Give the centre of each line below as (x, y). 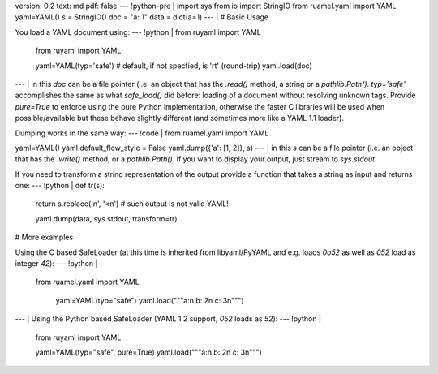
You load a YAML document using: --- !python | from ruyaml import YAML (138, 32)
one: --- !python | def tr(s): (60, 186)
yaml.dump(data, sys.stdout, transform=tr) (106, 218)
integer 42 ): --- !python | (56, 264)
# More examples (44, 237)
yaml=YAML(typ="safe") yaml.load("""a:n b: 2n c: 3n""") (150, 300)
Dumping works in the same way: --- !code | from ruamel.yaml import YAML (142, 133)
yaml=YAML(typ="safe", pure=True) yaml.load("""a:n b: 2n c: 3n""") (149, 352)
